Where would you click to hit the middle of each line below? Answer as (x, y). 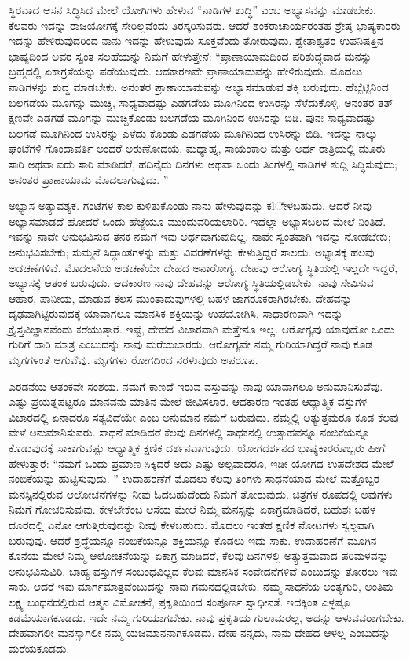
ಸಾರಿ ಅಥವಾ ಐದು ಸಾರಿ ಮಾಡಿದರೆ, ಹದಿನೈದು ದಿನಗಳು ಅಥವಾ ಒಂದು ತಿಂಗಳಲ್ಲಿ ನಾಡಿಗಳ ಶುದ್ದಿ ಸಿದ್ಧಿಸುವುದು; (203, 163)
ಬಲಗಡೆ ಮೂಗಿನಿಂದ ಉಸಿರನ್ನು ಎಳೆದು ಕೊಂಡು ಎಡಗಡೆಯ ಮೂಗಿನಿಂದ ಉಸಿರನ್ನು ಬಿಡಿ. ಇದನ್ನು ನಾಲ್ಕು (193, 133)
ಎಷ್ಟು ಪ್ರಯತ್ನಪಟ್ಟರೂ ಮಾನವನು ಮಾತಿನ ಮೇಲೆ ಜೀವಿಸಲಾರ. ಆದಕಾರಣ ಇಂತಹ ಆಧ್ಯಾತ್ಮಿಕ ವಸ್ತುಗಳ (188, 401)
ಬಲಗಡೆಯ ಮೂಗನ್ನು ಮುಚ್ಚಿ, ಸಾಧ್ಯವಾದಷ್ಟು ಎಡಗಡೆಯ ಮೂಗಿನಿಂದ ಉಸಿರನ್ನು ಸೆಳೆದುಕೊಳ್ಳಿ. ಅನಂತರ (192, 102)
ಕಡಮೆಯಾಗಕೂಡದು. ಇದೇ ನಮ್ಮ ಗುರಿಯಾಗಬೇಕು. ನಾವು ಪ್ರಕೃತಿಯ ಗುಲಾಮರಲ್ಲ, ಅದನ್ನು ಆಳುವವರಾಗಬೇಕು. (207, 617)
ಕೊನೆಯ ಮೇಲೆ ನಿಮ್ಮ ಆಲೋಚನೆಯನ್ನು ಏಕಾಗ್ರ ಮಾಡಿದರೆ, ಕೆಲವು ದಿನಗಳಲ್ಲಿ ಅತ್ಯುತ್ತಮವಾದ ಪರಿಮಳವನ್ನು (199, 556)
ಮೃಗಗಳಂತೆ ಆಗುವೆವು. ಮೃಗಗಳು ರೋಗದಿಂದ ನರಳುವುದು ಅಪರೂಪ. (134, 360)
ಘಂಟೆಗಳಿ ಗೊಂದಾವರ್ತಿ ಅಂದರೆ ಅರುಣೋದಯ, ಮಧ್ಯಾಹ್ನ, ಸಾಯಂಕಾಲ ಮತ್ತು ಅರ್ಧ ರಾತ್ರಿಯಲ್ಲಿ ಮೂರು (197, 148)
